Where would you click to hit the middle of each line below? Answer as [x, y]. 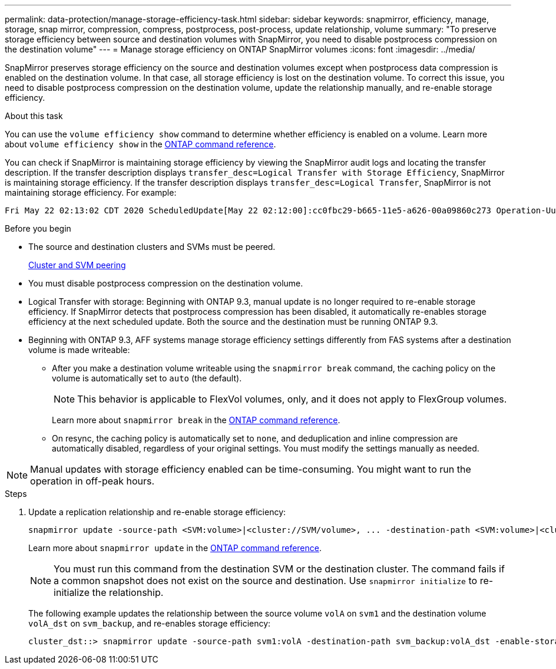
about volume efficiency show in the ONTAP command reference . [140, 144]
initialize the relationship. [109, 592]
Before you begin [38, 228]
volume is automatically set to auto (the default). [147, 378]
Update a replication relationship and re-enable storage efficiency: [157, 512]
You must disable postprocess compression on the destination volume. [166, 283]
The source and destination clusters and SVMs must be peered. [152, 247]
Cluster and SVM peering [77, 265]
